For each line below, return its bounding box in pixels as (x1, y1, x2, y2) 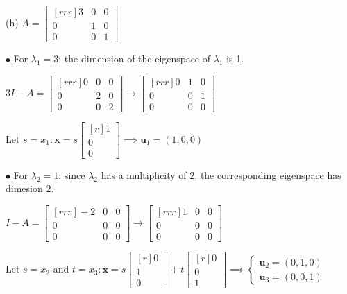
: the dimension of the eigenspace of (58, 51, 211, 66)
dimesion (6, 181, 43, 196)
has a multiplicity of (101, 167, 187, 182)
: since (58, 167, 85, 182)
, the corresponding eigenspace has (194, 167, 341, 182)
